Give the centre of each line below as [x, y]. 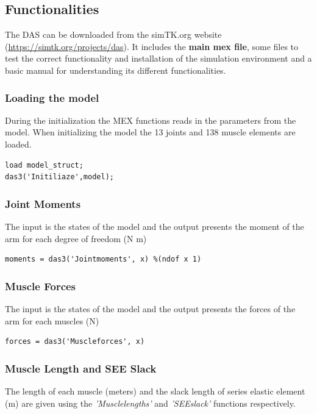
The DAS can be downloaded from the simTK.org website [113, 34]
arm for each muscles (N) [52, 320]
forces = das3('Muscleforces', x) [75, 342]
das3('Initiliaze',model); [59, 177]
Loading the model [52, 97]
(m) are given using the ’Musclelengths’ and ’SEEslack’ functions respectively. [150, 403]
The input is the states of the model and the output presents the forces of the [150, 308]
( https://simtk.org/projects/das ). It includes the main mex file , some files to [152, 46]
